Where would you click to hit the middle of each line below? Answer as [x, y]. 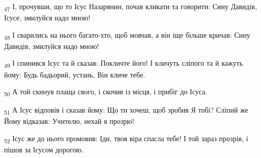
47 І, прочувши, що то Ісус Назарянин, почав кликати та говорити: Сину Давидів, [131, 7]
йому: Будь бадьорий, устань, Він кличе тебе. [75, 74]
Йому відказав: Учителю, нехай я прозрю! [69, 121]
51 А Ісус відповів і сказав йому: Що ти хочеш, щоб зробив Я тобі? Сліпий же [126, 111]
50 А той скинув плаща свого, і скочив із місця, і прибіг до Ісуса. [106, 92]
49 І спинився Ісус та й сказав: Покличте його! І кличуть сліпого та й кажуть [124, 64]
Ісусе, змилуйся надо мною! [47, 18]
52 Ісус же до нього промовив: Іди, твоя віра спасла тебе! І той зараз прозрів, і [126, 139]
